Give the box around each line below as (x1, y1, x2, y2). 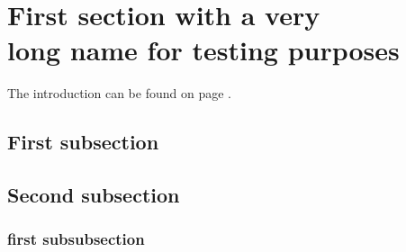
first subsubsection (7, 228, 145, 250)
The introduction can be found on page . (7, 84, 231, 103)
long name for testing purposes (7, 31, 400, 68)
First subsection (7, 128, 159, 156)
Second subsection (7, 181, 180, 209)
